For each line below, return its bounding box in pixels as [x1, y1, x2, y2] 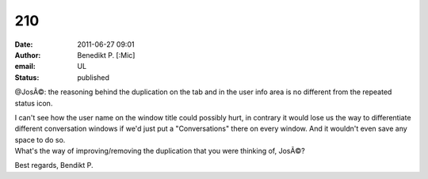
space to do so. [14, 135, 66, 144]
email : [14, 62, 36, 71]
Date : [14, 40, 33, 49]
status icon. [14, 98, 53, 108]
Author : [14, 50, 41, 59]
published [77, 72, 110, 82]
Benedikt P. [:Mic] [77, 50, 136, 59]
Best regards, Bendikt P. [14, 161, 94, 170]
